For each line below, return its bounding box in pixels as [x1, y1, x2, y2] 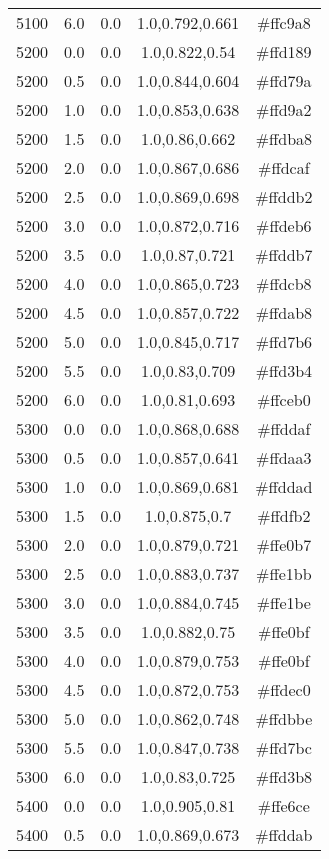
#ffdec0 [256, 678, 311, 701]
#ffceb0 [256, 388, 311, 411]
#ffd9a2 [256, 98, 312, 121]
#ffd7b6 [255, 330, 313, 353]
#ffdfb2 [257, 504, 311, 527]
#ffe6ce [257, 794, 310, 817]
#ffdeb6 [256, 214, 312, 237]
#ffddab [255, 823, 313, 846]
